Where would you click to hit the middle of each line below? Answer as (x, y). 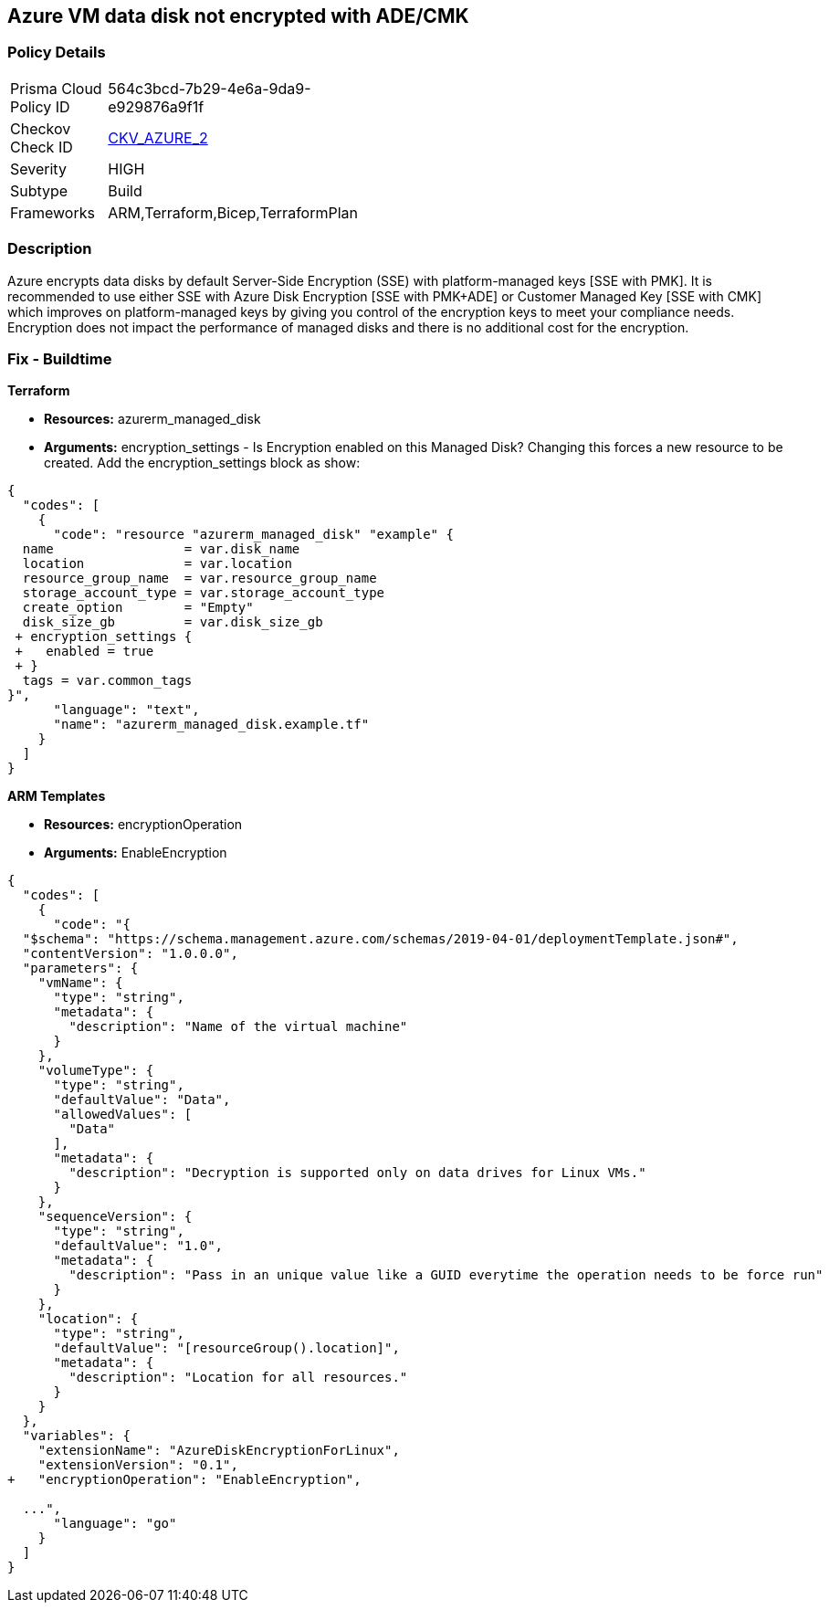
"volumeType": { (96, 1071)
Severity (38, 168)
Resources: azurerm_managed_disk (152, 419)
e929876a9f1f (156, 106)
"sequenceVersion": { (115, 1217)
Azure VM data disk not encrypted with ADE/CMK (238, 16)
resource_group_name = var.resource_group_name (199, 579)
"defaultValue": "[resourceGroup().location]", (226, 1348)
